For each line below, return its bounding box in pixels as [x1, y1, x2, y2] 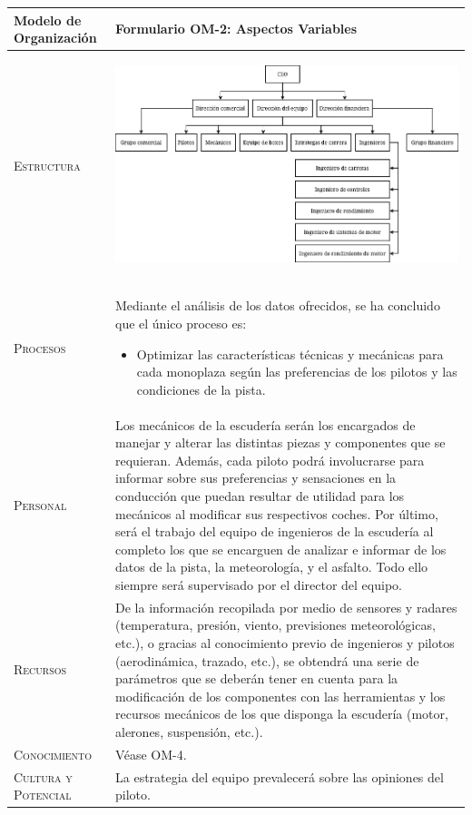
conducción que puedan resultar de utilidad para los [115, 486, 405, 505]
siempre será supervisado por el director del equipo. [115, 574, 402, 594]
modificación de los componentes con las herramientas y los [115, 686, 446, 705]
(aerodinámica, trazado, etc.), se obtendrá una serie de [115, 651, 419, 670]
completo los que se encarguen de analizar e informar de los [115, 539, 447, 558]
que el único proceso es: [115, 313, 247, 332]
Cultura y [14, 767, 73, 786]
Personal [14, 495, 67, 514]
